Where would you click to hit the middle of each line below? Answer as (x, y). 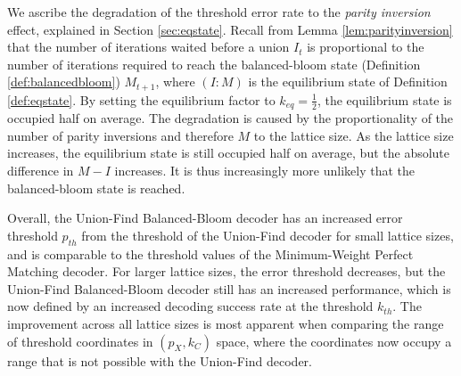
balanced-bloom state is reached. (96, 188)
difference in (41, 171)
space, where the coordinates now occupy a (334, 341)
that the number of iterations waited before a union (148, 47)
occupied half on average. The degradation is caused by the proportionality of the (230, 118)
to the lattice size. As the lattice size (354, 135)
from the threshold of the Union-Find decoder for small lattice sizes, (268, 235)
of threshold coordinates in (80, 341)
